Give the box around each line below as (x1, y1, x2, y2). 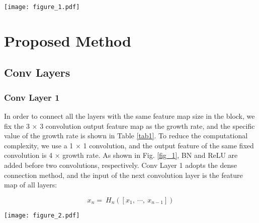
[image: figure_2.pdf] (4, 211, 80, 219)
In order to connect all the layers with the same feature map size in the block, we (4, 111, 255, 121)
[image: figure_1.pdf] (4, 4, 80, 11)
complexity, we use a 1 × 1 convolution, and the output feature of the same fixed (4, 140, 254, 150)
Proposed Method (4, 30, 131, 51)
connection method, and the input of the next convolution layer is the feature (4, 169, 243, 180)
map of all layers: (4, 179, 57, 190)
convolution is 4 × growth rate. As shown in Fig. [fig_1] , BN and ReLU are (4, 150, 238, 160)
